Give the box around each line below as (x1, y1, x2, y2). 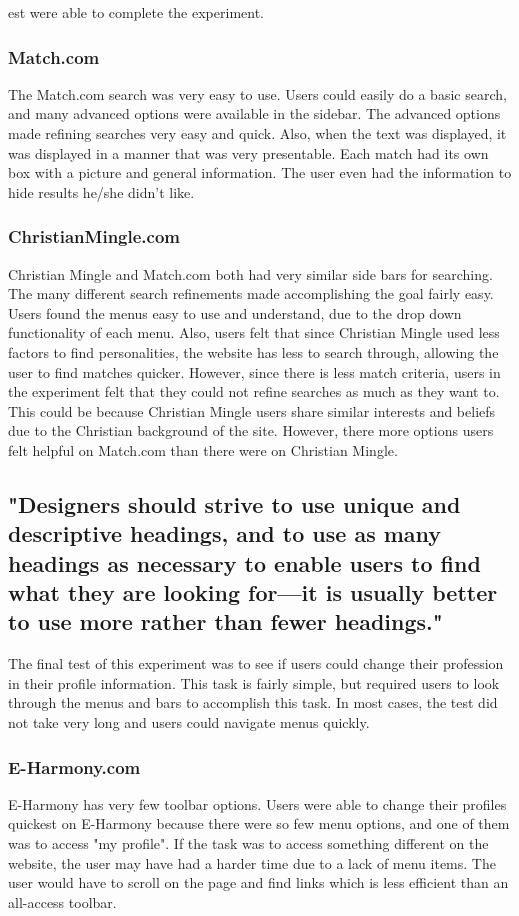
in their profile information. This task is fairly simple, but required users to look (8, 672, 500, 693)
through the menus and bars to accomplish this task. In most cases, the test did (8, 692, 498, 713)
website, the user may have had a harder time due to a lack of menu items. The (8, 852, 496, 873)
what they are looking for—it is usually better (8, 577, 498, 608)
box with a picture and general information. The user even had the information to (8, 162, 512, 183)
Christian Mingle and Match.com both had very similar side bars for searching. (8, 263, 493, 284)
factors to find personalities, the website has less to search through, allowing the (8, 341, 499, 362)
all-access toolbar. (8, 891, 117, 912)
